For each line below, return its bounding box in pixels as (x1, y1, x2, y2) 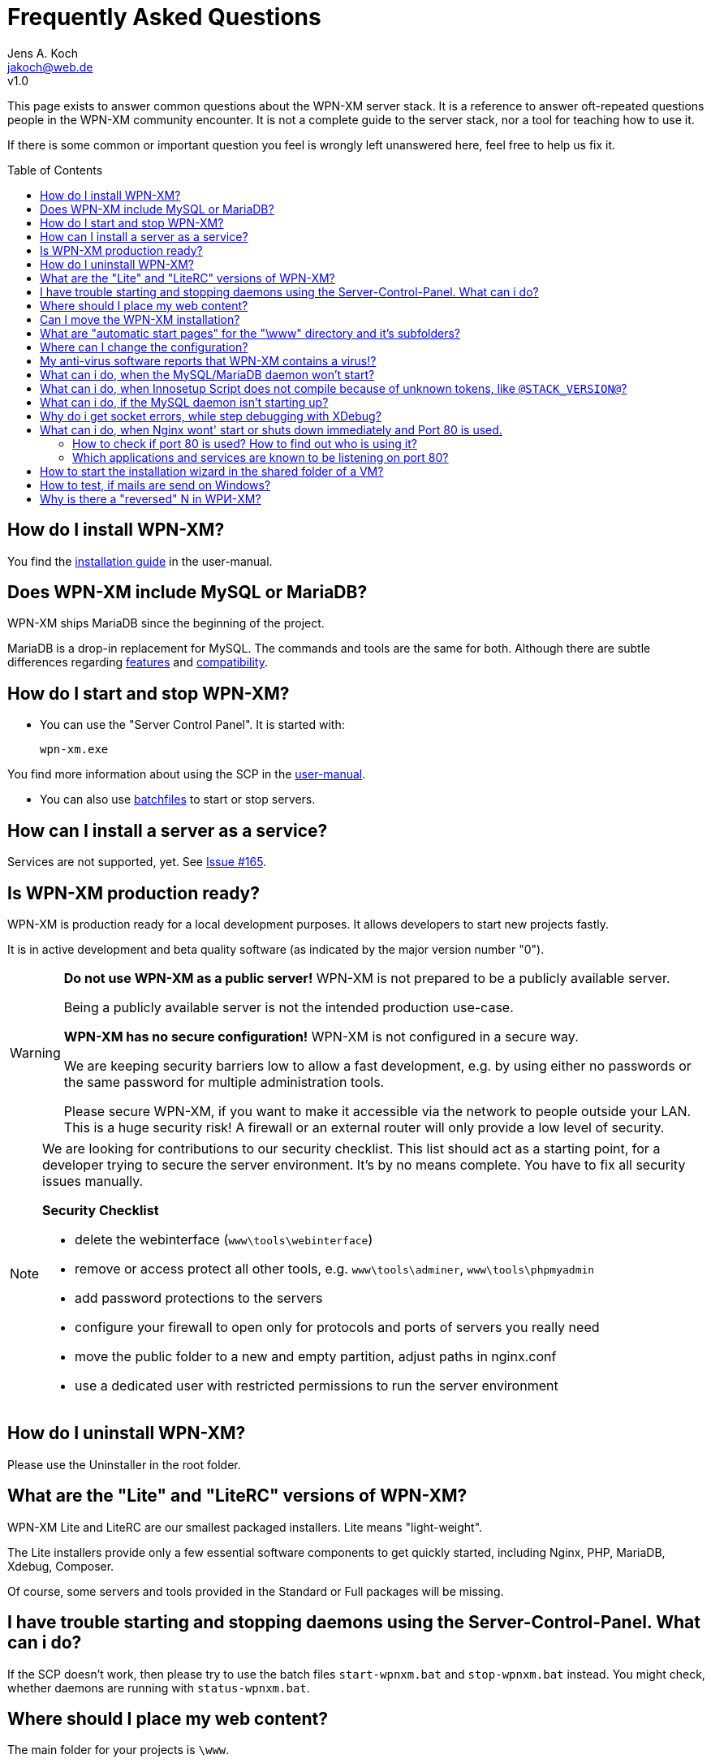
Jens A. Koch (7, 45, 78, 60)
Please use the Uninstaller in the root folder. (7, 1457, 241, 1472)
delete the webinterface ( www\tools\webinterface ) (75, 1231, 373, 1248)
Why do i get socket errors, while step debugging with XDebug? (40, 408, 381, 423)
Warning (10, 1044, 61, 1061)
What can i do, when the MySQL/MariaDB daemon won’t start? (40, 367, 375, 381)
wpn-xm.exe (40, 743, 109, 756)
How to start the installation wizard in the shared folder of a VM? (40, 463, 384, 478)
